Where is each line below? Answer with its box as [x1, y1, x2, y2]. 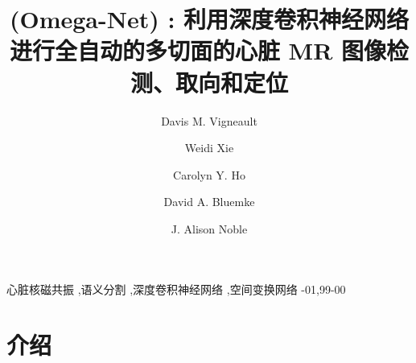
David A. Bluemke [163, 193, 255, 210]
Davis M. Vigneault [161, 112, 257, 129]
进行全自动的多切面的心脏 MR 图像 [9, 34, 387, 67]
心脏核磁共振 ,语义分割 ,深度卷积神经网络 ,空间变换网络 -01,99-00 [6, 281, 346, 298]
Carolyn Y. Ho [173, 166, 245, 183]
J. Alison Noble [171, 220, 248, 237]
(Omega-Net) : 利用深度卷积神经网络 [9, 2, 410, 35]
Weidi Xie [184, 139, 234, 156]
